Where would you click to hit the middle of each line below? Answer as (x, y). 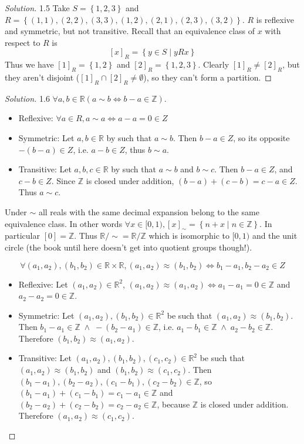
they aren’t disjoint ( (42, 77)
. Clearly (214, 64)
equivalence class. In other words (64, 223)
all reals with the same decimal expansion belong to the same (149, 211)
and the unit (275, 236)
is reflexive (275, 19)
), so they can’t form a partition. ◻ (207, 77)
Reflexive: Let (43, 284)
